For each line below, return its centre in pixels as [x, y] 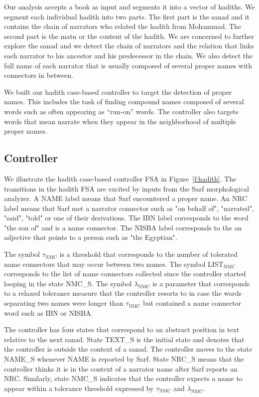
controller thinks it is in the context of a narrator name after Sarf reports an [121, 368]
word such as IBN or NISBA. [49, 312]
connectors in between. [39, 75]
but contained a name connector [192, 303]
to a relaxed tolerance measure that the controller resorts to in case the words [123, 293]
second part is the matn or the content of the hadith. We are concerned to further [129, 36]
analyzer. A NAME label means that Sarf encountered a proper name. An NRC [126, 198]
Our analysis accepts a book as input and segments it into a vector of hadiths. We [129, 6]
